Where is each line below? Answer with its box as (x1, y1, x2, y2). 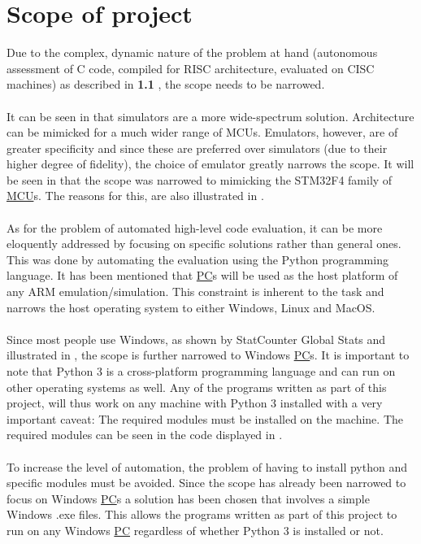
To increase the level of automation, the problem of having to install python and (7, 458, 407, 475)
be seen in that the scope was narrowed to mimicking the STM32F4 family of (7, 171, 393, 188)
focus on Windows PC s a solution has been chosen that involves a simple (7, 490, 370, 507)
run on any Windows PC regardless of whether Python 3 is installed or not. (7, 521, 384, 538)
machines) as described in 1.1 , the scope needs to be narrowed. (7, 76, 325, 93)
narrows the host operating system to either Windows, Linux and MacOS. (7, 298, 375, 316)
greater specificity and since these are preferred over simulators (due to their (7, 139, 388, 156)
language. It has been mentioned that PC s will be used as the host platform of (7, 267, 398, 284)
